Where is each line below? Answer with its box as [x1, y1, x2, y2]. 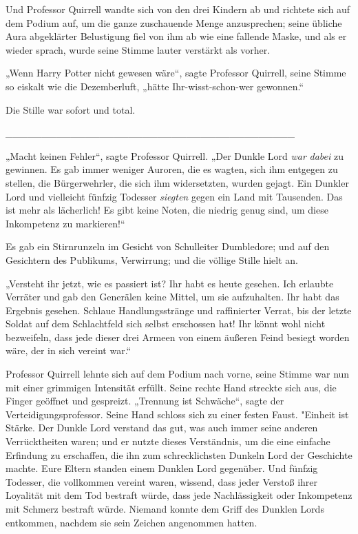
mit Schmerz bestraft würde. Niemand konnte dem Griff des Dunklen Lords [6, 502, 324, 515]
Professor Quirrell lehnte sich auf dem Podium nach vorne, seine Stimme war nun [6, 367, 350, 381]
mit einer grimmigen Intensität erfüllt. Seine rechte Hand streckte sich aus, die [6, 380, 337, 394]
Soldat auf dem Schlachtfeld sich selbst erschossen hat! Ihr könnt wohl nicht [6, 316, 326, 331]
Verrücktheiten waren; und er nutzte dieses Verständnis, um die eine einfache [6, 434, 330, 449]
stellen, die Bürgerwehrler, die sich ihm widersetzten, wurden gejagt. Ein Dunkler [6, 175, 349, 189]
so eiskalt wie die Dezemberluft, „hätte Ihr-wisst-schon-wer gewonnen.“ [6, 79, 304, 93]
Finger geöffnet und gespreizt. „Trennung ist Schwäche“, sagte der [6, 393, 284, 408]
